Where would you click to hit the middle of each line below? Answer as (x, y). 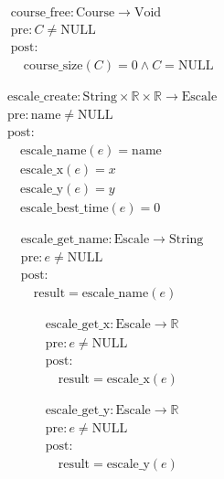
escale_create (43, 97)
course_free (40, 13)
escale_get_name (64, 240)
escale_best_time (64, 209)
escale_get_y (78, 410)
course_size (53, 66)
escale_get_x (78, 325)
